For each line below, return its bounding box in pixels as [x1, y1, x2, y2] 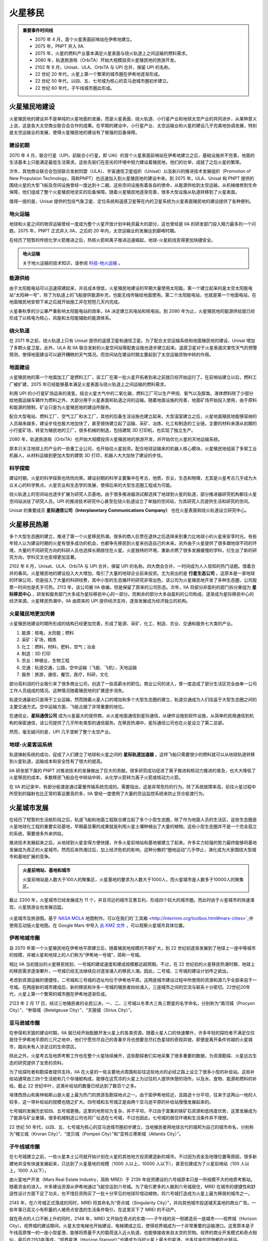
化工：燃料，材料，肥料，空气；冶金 [21, 643, 96, 650]
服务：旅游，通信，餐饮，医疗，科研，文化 [21, 672, 109, 678]
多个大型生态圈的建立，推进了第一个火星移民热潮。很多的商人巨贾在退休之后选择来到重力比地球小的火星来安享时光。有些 [9, 533, 257, 539]
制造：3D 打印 [21, 651, 51, 657]
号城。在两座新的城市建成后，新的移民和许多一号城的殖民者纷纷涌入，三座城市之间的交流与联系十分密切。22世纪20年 [9, 984, 251, 990]
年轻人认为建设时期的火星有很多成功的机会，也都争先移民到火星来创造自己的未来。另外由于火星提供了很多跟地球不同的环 [9, 540, 257, 546]
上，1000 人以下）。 [9, 1168, 49, 1173]
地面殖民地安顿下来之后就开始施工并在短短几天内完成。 [9, 299, 123, 305]
